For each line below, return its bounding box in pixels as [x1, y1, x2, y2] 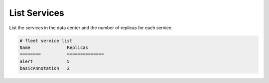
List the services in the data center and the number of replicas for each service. [9, 25, 173, 31]
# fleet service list [19, 38, 73, 43]
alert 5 [19, 58, 70, 64]
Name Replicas [19, 44, 88, 50]
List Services [9, 7, 65, 18]
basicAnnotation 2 [19, 66, 70, 71]
